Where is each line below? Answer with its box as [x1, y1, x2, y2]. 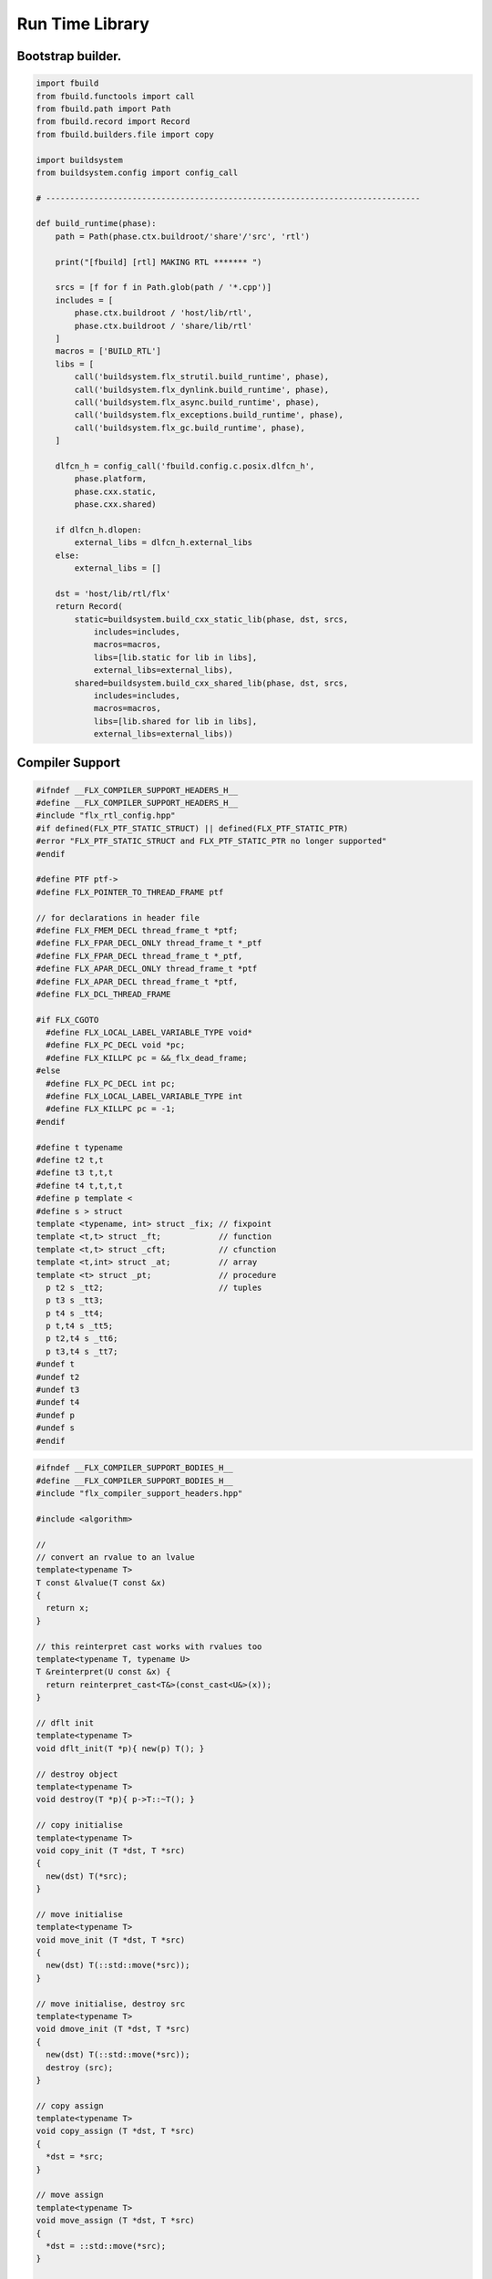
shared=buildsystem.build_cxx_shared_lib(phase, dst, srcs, [74, 677, 349, 688]
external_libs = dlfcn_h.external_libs [74, 538, 252, 548]
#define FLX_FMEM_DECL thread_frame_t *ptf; [36, 925, 239, 935]
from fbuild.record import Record [36, 117, 190, 127]
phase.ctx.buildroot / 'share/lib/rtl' [74, 320, 252, 331]
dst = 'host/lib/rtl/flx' [55, 588, 171, 599]
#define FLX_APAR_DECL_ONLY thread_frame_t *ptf [36, 964, 258, 975]
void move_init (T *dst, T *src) [36, 1934, 186, 1945]
